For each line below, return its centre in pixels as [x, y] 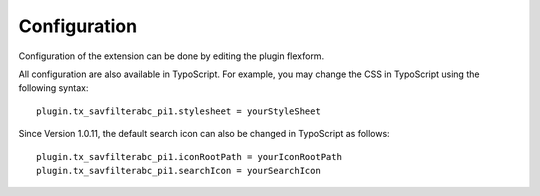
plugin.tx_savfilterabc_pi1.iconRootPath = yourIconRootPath [189, 156]
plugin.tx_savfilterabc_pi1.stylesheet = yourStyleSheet [179, 111]
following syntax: [53, 88]
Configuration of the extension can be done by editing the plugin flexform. [171, 56]
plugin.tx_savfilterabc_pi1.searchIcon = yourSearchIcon [179, 170]
